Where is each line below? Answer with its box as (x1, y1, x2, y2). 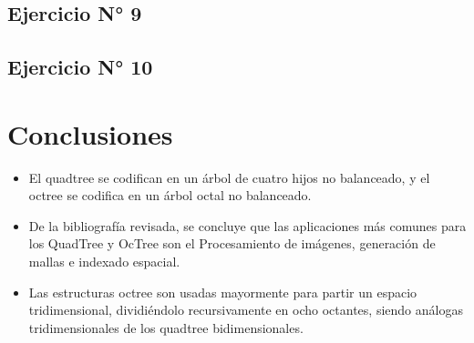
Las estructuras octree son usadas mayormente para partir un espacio (28, 282, 417, 301)
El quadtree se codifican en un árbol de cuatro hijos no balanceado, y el (28, 167, 430, 187)
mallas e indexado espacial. (28, 252, 180, 271)
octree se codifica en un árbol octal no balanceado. (28, 186, 312, 205)
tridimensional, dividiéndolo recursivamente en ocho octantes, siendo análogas (28, 300, 463, 319)
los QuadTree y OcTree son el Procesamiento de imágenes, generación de (28, 234, 436, 253)
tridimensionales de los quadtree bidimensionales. (28, 318, 304, 337)
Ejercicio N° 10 (7, 53, 153, 81)
